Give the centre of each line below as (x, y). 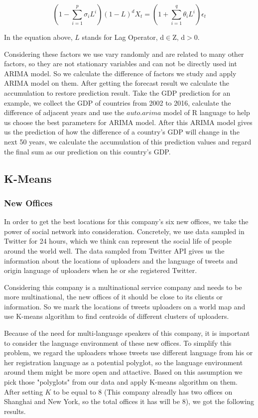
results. (15, 411)
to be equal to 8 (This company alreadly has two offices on (143, 391)
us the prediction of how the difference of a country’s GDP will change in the (122, 132)
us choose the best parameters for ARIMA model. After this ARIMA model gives (128, 122)
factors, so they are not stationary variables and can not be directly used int (121, 64)
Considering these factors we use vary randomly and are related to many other (124, 54)
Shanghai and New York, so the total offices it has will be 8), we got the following (129, 401)
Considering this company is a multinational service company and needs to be (123, 287)
